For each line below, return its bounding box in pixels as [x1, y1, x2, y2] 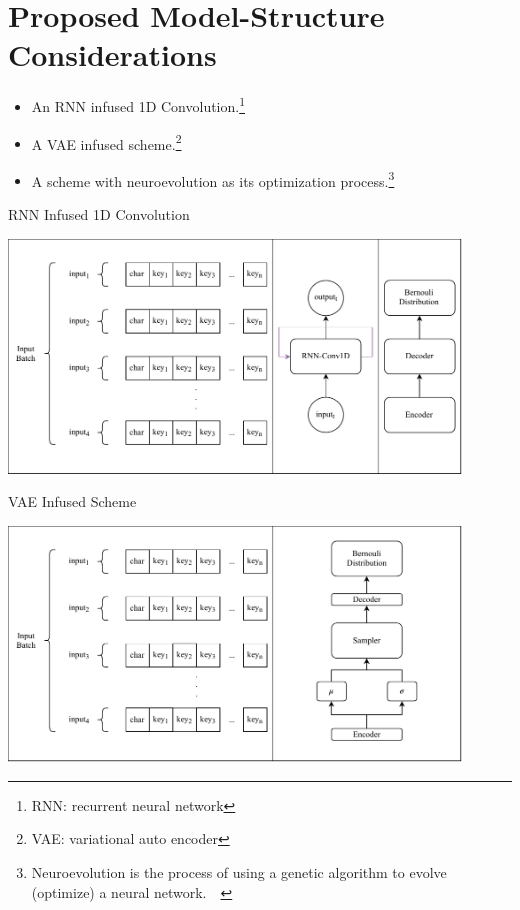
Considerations [8, 34, 217, 75]
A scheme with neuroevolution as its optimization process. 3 [31, 167, 395, 191]
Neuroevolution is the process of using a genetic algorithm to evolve [31, 861, 447, 882]
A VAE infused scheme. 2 [31, 130, 182, 154]
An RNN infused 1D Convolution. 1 [31, 93, 246, 116]
